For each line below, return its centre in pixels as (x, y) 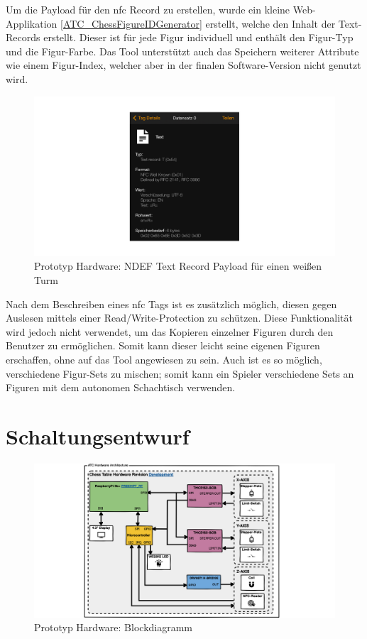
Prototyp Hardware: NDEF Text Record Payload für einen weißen (178, 266)
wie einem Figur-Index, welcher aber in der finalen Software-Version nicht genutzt (183, 65)
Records (23, 37)
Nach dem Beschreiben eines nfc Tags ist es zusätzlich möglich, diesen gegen (171, 304)
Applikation (32, 23)
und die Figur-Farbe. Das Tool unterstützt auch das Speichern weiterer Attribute (182, 51)
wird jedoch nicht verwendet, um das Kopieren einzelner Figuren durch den (170, 331)
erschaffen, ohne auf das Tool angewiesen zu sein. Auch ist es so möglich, (164, 359)
